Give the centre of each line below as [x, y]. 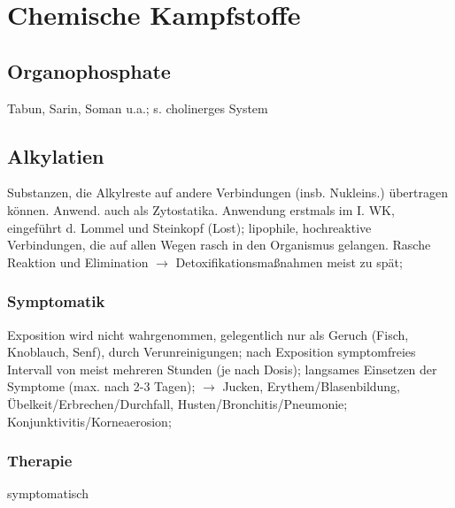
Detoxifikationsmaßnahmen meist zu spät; [289, 262]
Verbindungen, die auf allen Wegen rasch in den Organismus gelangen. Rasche [219, 245]
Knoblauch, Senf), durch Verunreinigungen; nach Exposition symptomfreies [212, 352]
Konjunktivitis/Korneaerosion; [89, 421]
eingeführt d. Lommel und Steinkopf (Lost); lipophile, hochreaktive [189, 227]
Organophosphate [89, 70]
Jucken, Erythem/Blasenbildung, [312, 386]
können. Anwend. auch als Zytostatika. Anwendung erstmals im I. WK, [201, 209]
